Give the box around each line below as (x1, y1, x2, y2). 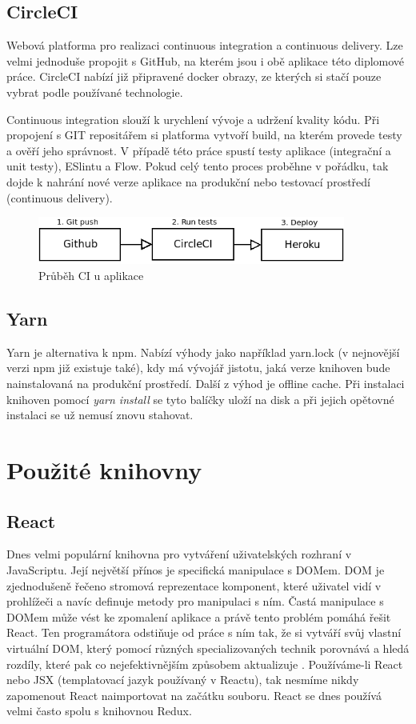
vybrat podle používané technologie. (6, 83, 183, 100)
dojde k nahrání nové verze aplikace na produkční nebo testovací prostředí (6, 173, 370, 190)
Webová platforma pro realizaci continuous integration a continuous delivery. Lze (6, 37, 403, 54)
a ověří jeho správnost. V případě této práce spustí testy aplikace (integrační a (6, 142, 391, 158)
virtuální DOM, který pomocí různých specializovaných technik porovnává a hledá (6, 639, 410, 656)
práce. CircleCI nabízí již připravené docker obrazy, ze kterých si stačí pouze (6, 68, 382, 85)
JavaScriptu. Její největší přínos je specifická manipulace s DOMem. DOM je (6, 561, 385, 578)
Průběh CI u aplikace (38, 267, 144, 283)
